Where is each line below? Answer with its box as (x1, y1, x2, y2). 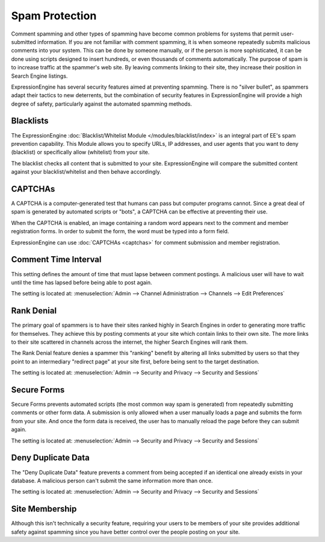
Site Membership (11, 504, 77, 514)
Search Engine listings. (11, 72, 68, 80)
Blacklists (11, 116, 49, 126)
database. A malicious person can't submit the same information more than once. (11, 477, 213, 484)
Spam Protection (11, 9, 97, 22)
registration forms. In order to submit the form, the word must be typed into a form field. (11, 228, 229, 235)
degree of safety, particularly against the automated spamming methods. (11, 100, 193, 107)
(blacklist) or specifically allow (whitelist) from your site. (11, 148, 150, 156)
